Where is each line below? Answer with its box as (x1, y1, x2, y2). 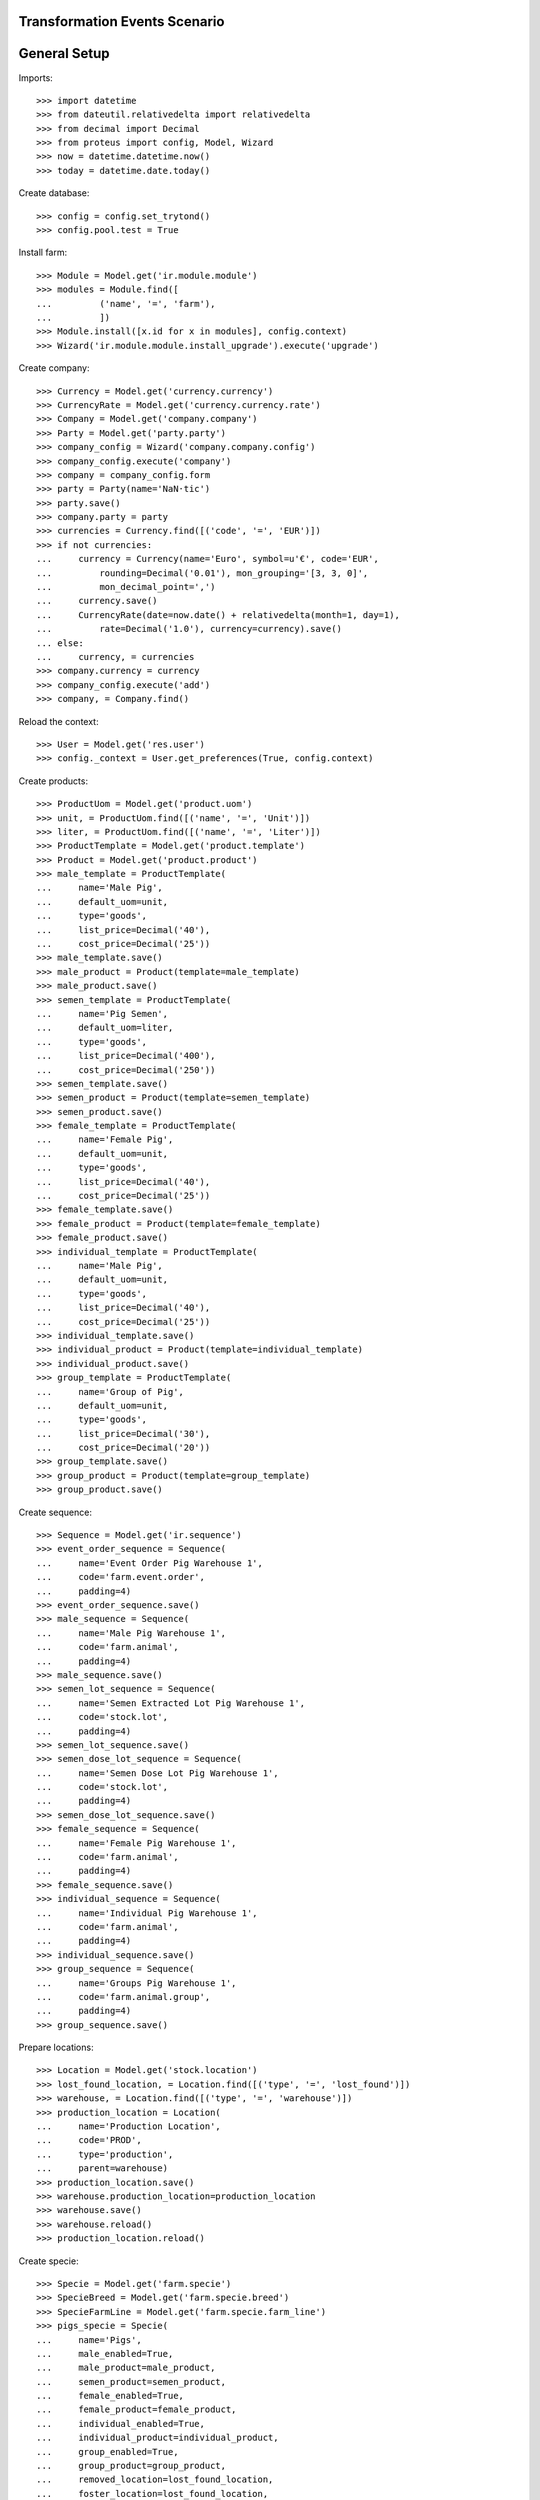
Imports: (18, 71, 54, 84)
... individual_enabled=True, (36, 2418, 205, 2429)
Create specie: (18, 2255, 79, 2267)
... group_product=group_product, (36, 2460, 227, 2472)
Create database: (18, 187, 90, 199)
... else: (36, 637, 84, 649)
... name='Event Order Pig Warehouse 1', (36, 1557, 264, 1569)
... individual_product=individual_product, (36, 2432, 279, 2444)
